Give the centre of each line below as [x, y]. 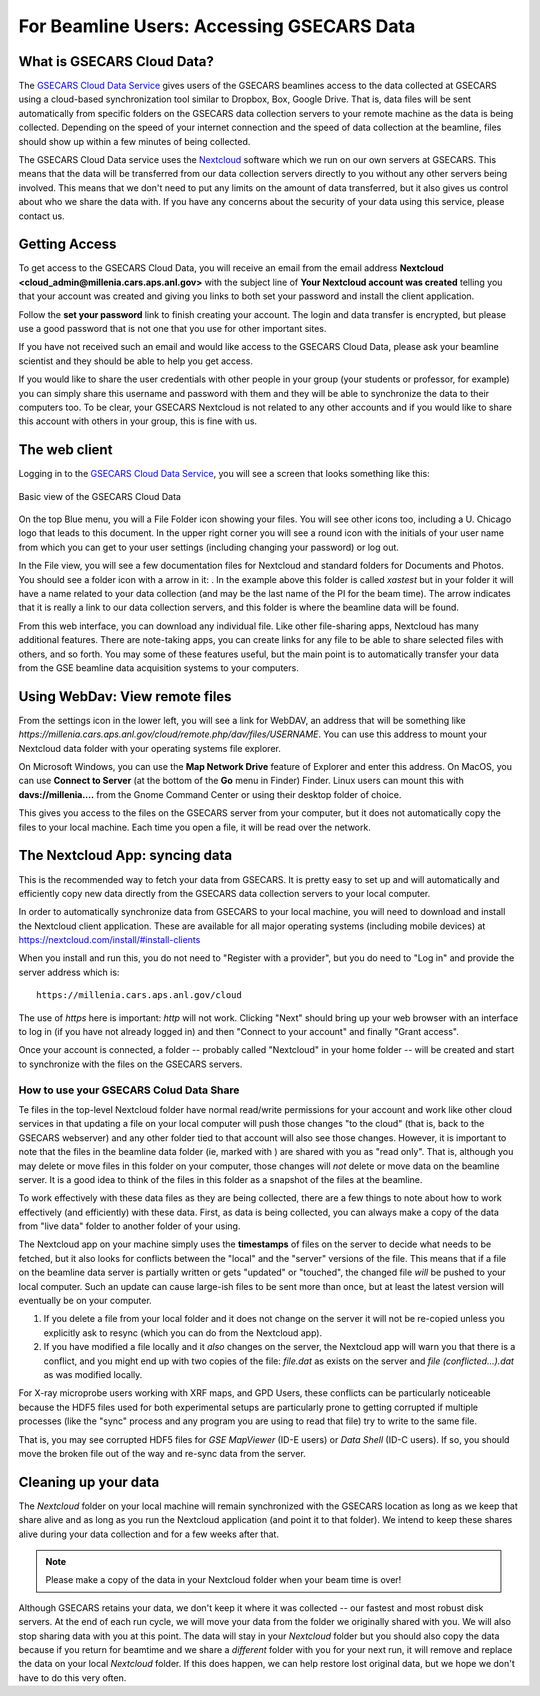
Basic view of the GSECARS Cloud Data [100, 496]
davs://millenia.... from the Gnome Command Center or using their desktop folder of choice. [210, 794]
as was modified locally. [93, 1374]
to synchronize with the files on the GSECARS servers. [130, 1064]
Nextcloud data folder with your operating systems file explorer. [150, 748]
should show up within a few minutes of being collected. [134, 141]
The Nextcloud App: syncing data [125, 855]
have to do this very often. [72, 1677]
